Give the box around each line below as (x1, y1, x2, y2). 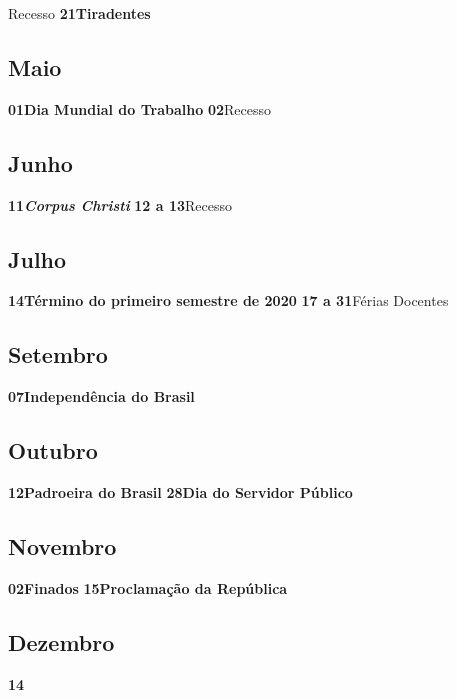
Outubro (8, 435, 98, 466)
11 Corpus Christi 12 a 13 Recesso (8, 194, 233, 215)
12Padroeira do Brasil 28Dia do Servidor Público (8, 481, 353, 502)
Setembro (8, 339, 108, 370)
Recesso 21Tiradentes (8, 3, 151, 23)
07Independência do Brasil (8, 386, 195, 407)
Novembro (8, 530, 117, 561)
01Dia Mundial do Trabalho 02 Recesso (8, 98, 272, 119)
